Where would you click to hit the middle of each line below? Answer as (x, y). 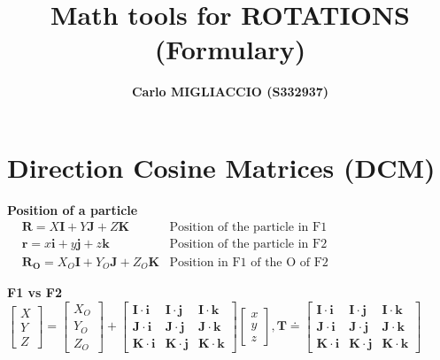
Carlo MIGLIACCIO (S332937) (230, 92)
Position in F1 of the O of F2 (249, 262)
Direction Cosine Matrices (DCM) (221, 167)
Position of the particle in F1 (248, 228)
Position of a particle (73, 209)
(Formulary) (230, 49)
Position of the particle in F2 (248, 245)
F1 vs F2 (35, 291)
